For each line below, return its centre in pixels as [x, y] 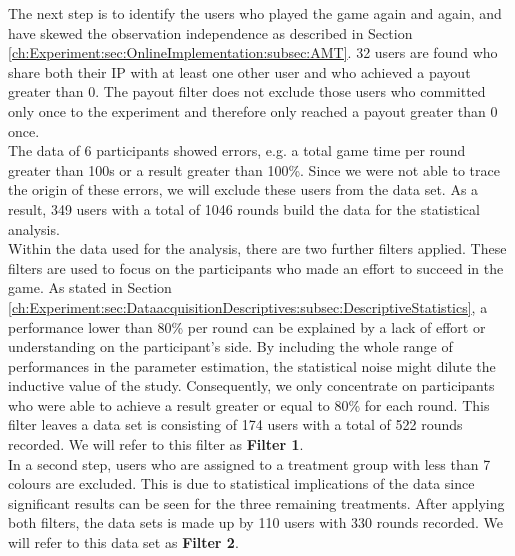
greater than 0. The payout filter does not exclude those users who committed [247, 91]
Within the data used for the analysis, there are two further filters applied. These [257, 248]
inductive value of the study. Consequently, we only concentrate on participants [251, 385]
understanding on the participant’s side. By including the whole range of [230, 346]
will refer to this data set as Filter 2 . [123, 542]
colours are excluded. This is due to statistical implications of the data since [241, 483]
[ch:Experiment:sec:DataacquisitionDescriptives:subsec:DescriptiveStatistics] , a [248, 306]
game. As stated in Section [90, 287]
